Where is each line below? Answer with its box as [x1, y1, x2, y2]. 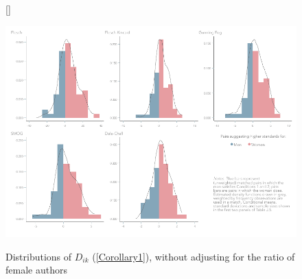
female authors [5, 263, 67, 277]
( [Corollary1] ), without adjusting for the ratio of [92, 249, 295, 263]
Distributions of [5, 249, 72, 263]
